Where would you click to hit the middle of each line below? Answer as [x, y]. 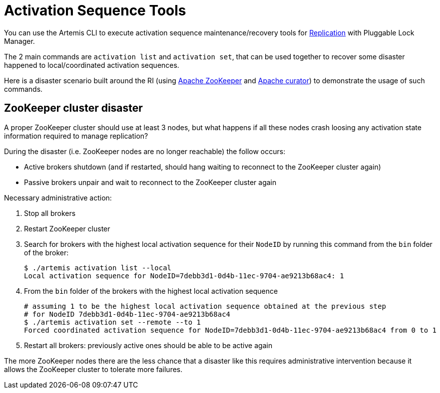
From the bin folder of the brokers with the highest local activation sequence [151, 291]
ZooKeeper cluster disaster [73, 108]
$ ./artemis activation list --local [98, 268]
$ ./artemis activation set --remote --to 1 [113, 322]
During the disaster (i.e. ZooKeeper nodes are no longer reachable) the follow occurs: [145, 151]
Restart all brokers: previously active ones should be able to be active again [148, 345]
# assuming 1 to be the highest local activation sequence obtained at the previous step [205, 306]
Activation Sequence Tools [95, 10]
